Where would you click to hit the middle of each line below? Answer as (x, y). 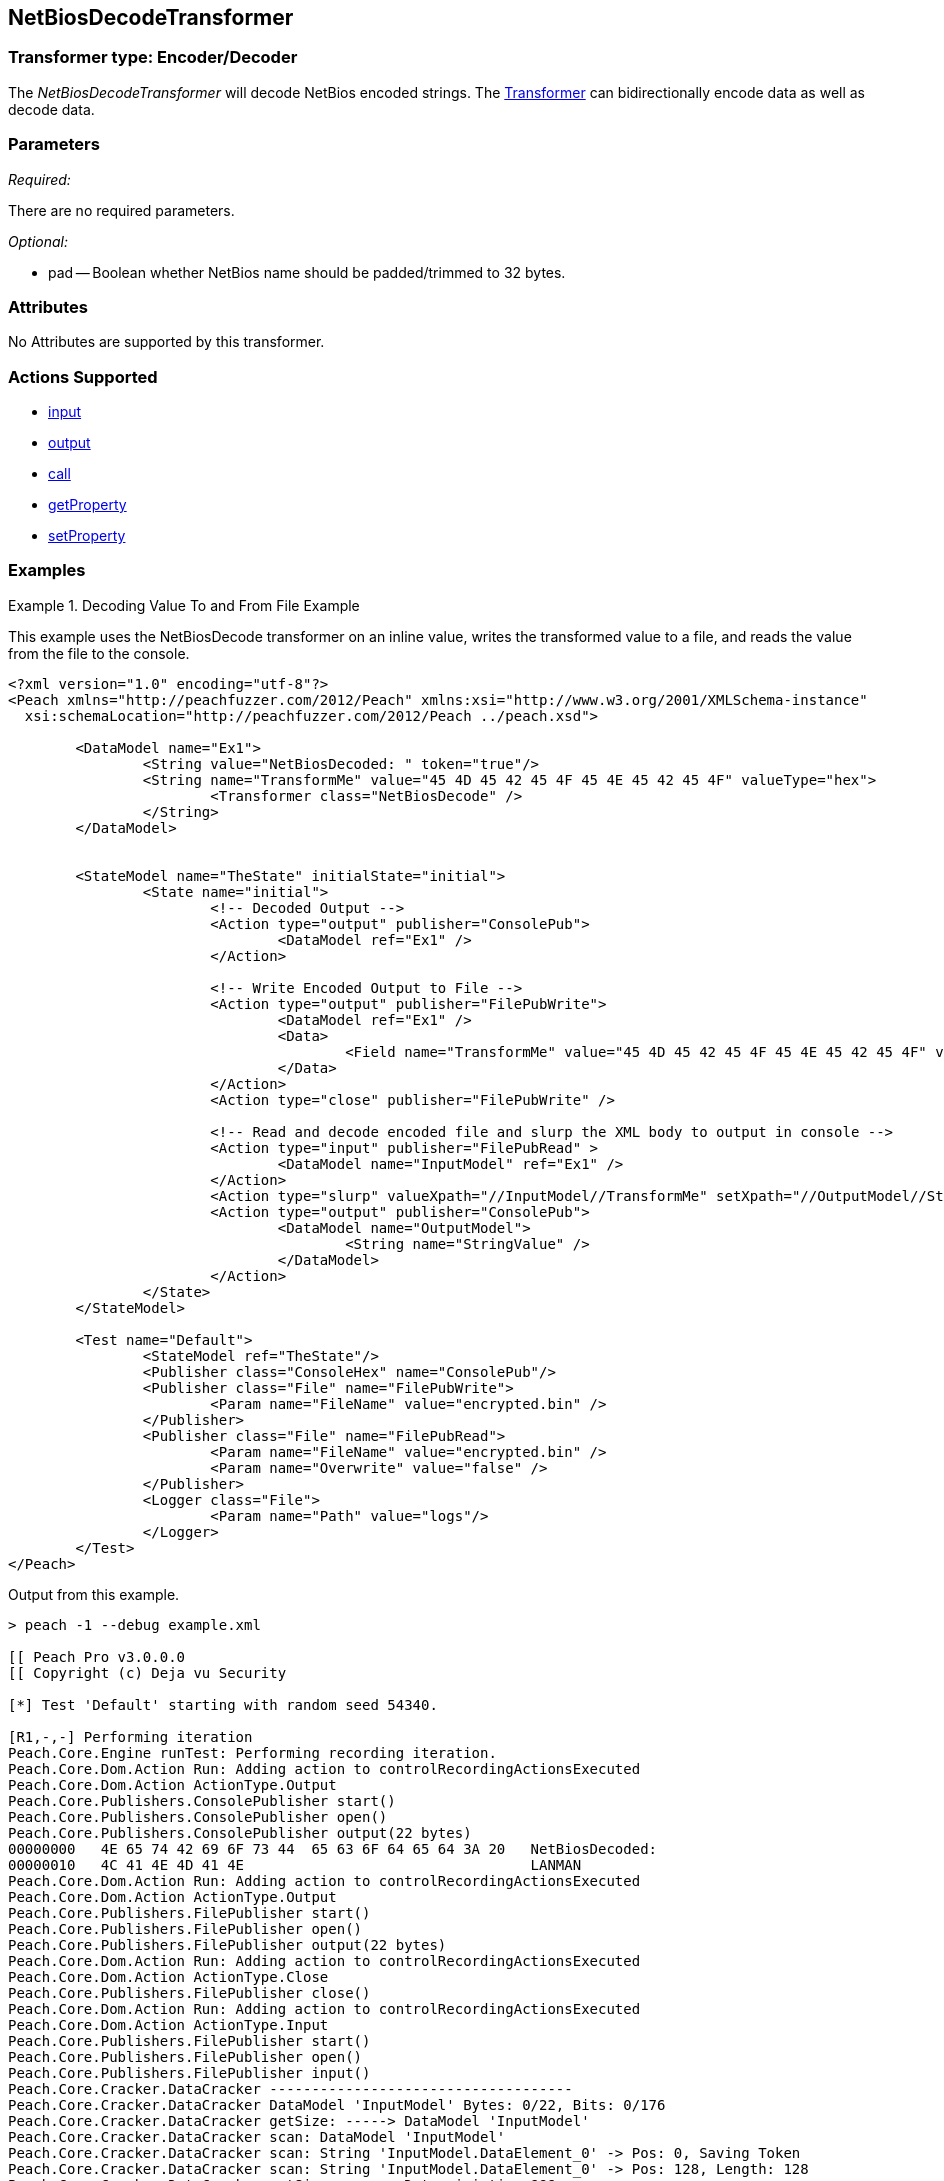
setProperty (87, 536)
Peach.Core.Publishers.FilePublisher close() (189, 1992)
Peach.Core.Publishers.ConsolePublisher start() (202, 1800)
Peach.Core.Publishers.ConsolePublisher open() (198, 1816)
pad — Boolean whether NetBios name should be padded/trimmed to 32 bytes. (307, 272)
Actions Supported (83, 376)
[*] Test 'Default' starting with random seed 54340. (223, 1704)
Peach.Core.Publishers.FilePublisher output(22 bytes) (227, 1944)
